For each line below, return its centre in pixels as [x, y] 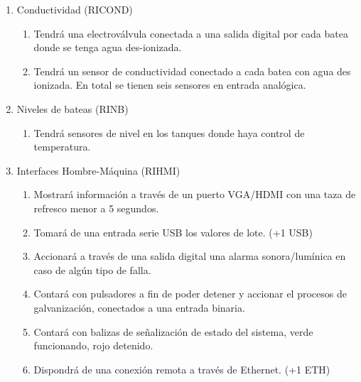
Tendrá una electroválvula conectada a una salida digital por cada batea [191, 33]
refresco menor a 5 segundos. [96, 208]
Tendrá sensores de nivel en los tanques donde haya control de [169, 132]
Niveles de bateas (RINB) [72, 108]
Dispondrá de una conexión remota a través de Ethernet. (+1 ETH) [182, 369]
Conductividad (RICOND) [75, 9]
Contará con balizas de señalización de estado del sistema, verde [173, 331]
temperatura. [62, 147]
